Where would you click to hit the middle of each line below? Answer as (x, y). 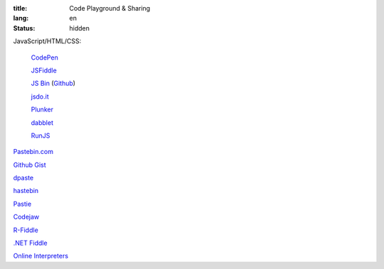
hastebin (26, 191)
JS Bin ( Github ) (53, 83)
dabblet (42, 122)
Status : (24, 28)
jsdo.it (40, 97)
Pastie (22, 204)
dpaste (23, 178)
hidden (80, 28)
